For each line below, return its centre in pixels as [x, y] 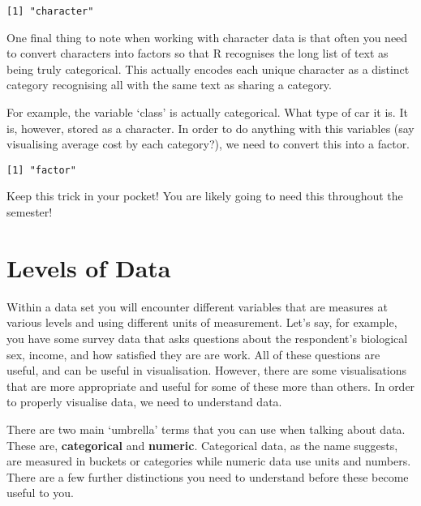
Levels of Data [89, 267]
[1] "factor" [41, 170]
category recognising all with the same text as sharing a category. [169, 85]
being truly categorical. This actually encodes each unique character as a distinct [208, 69]
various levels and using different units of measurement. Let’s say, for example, [202, 322]
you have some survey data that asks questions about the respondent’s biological [207, 338]
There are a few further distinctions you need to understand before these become [208, 476]
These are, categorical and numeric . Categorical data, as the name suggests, [202, 445]
